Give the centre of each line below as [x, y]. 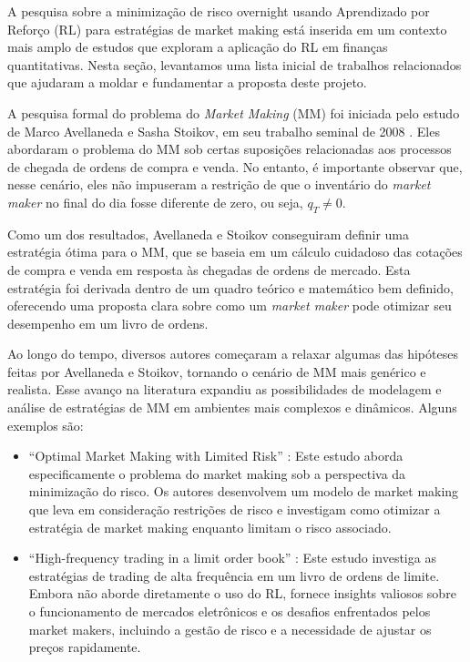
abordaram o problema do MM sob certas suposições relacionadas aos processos [230, 149]
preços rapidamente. [85, 647]
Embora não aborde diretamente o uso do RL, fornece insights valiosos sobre [242, 593]
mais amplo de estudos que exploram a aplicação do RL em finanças [198, 47]
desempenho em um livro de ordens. [108, 323]
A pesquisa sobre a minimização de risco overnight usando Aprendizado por [219, 11]
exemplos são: [46, 425]
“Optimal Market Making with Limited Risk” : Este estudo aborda [216, 456]
